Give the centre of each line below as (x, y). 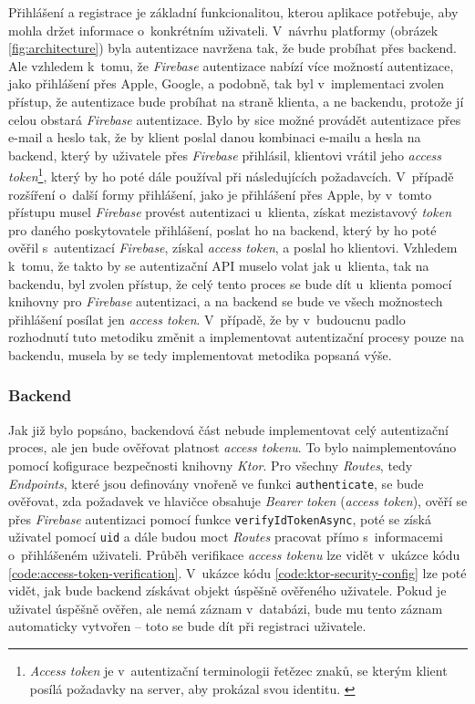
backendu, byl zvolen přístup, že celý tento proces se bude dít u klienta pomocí (230, 283)
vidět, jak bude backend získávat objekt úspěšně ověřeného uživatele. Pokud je (227, 590)
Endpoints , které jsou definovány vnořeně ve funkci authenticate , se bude (216, 483)
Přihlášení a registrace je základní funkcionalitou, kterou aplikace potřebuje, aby (233, 12)
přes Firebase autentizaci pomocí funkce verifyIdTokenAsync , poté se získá (220, 518)
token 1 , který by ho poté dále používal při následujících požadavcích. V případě (231, 175)
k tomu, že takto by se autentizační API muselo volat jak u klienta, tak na (219, 265)
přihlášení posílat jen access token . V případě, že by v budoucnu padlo (207, 319)
